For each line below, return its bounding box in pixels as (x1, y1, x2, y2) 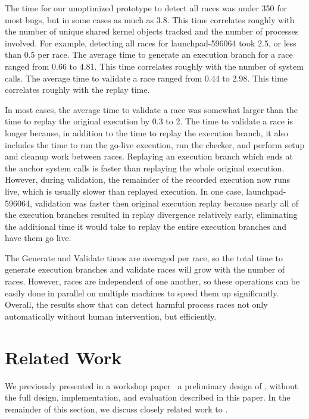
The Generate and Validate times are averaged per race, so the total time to (5, 251, 283, 264)
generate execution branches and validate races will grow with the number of (5, 263, 285, 276)
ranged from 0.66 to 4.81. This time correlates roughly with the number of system (5, 60, 304, 72)
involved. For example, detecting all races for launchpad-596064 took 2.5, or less (5, 36, 296, 49)
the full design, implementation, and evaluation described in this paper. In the (5, 391, 291, 404)
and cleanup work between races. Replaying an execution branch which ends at (5, 150, 293, 162)
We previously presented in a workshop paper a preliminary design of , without (5, 379, 298, 392)
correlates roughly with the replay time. (5, 83, 150, 96)
